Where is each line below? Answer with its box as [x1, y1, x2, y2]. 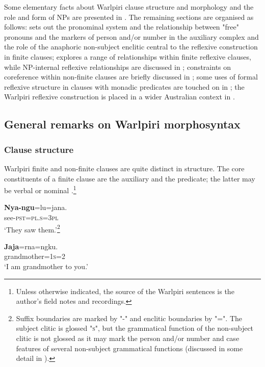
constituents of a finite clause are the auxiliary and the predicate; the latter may [4, 173, 255, 183]
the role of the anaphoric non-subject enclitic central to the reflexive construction [4, 41, 258, 52]
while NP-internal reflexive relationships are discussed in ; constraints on [4, 61, 231, 72]
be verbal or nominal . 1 [4, 183, 76, 195]
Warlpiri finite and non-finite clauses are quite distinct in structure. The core [4, 163, 245, 173]
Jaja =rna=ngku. [4, 241, 58, 251]
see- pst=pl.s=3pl [4, 212, 59, 222]
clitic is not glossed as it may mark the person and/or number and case [16, 332, 240, 343]
